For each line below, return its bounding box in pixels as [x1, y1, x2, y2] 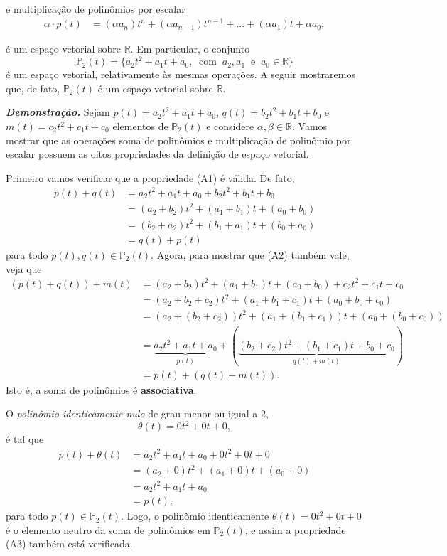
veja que [6, 261, 42, 276]
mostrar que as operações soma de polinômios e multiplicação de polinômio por [6, 132, 351, 147]
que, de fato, [6, 80, 60, 95]
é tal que [6, 432, 44, 447]
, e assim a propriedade [244, 522, 346, 537]
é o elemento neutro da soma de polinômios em [6, 522, 210, 537]
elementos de [112, 119, 168, 133]
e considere [206, 119, 254, 133]
